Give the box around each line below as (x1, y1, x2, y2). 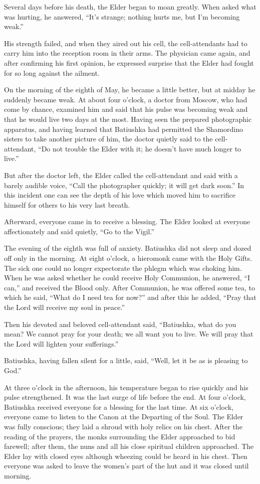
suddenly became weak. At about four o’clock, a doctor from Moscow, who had (4, 94, 247, 104)
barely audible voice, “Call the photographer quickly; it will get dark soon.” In (4, 180, 244, 190)
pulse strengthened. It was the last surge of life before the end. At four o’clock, (4, 392, 246, 402)
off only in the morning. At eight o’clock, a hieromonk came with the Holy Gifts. (4, 253, 252, 263)
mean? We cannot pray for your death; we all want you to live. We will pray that (4, 329, 253, 339)
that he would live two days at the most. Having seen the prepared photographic (4, 113, 252, 124)
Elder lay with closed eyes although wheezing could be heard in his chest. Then (4, 450, 247, 461)
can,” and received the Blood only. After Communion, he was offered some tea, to (4, 282, 255, 292)
